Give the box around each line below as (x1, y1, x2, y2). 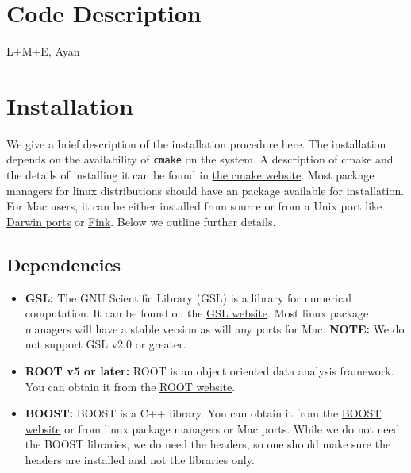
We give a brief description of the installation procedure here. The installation (6, 135, 386, 152)
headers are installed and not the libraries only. (25, 452, 255, 468)
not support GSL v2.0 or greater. (25, 336, 186, 352)
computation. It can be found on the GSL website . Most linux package (25, 305, 369, 321)
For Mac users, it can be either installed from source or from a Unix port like (6, 198, 382, 214)
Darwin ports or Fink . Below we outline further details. (6, 213, 276, 229)
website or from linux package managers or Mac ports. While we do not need (25, 420, 400, 436)
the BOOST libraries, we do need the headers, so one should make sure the (25, 436, 391, 452)
